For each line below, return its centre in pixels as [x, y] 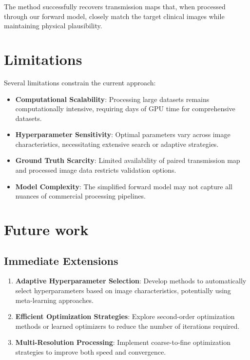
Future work [46, 230]
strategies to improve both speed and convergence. [91, 351]
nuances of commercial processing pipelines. [80, 196]
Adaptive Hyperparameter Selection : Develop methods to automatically [131, 281]
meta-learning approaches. [54, 300]
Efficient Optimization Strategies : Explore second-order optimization [125, 316]
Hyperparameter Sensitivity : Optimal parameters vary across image [123, 134]
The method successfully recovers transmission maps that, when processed [115, 6]
